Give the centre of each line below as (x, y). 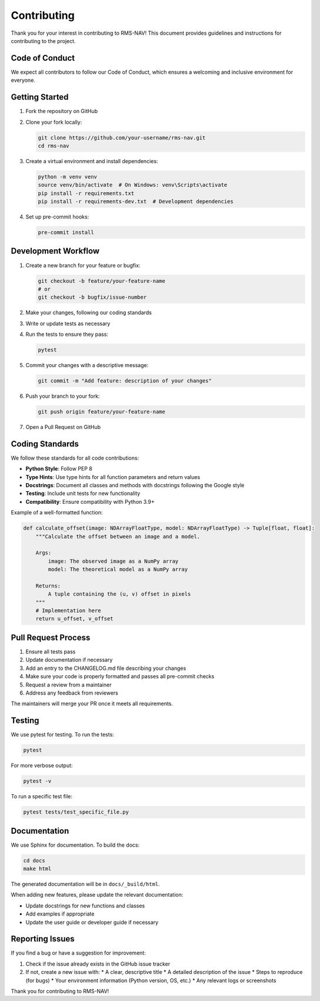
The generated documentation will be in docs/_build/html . (85, 884)
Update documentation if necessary (69, 660)
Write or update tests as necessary (68, 323)
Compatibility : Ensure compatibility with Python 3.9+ (90, 501)
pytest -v (37, 781)
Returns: (48, 586)
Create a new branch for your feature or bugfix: (83, 265)
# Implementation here (68, 611)
